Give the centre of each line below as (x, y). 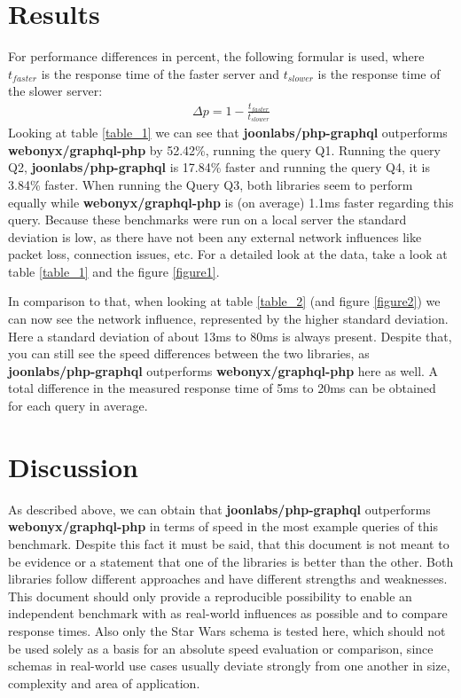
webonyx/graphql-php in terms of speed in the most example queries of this (223, 526)
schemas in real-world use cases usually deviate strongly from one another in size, (229, 666)
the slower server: (55, 91)
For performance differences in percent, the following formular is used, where (216, 56)
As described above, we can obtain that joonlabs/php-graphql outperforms (219, 509)
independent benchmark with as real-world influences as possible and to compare (228, 613)
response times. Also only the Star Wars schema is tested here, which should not (227, 630)
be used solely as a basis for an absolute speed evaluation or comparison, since (221, 648)
